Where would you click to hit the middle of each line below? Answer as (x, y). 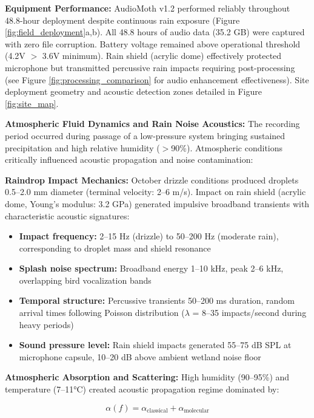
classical (157, 411)
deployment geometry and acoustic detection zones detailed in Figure (133, 91)
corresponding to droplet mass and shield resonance (115, 248)
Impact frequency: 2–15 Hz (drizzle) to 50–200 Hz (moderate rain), (149, 236)
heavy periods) (46, 324)
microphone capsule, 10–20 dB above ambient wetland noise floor (140, 356)
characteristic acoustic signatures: (67, 215)
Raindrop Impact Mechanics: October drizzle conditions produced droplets (152, 180)
